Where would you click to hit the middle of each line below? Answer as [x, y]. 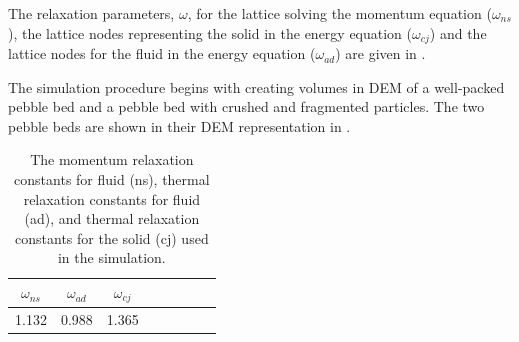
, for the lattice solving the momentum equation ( [339, 13]
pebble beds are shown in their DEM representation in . [179, 125]
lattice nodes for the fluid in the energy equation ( [162, 53]
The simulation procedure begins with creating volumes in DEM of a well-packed [256, 86]
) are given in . [380, 53]
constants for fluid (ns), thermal [112, 179]
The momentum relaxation [112, 159]
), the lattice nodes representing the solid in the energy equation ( [210, 32]
